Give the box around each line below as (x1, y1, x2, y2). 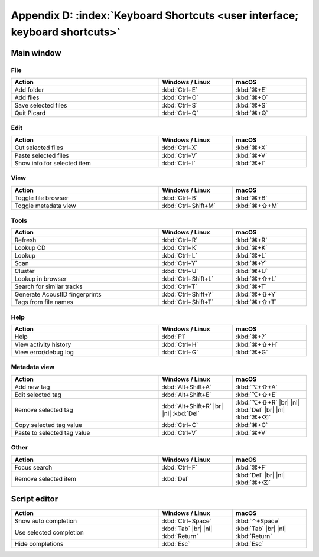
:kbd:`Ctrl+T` (162, 282, 197, 291)
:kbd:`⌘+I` (235, 159, 265, 167)
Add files (14, 93, 40, 102)
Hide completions (14, 540, 64, 548)
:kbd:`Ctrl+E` (162, 86, 198, 94)
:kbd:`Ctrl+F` (162, 463, 198, 471)
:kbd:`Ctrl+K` (162, 244, 198, 252)
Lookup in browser (14, 275, 67, 283)
